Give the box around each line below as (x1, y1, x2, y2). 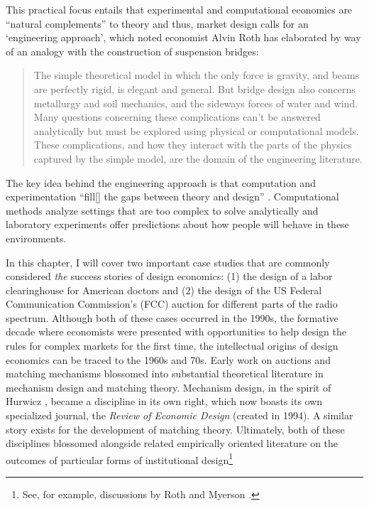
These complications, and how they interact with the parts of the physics (33, 137, 352, 152)
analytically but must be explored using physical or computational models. (33, 123, 359, 138)
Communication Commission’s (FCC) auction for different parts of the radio (6, 296, 338, 311)
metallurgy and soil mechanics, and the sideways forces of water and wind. (33, 95, 358, 110)
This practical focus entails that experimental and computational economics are (6, 2, 353, 16)
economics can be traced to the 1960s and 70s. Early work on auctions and (6, 352, 331, 367)
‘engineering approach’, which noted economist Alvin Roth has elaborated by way (6, 30, 361, 45)
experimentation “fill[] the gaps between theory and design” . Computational (6, 189, 339, 204)
